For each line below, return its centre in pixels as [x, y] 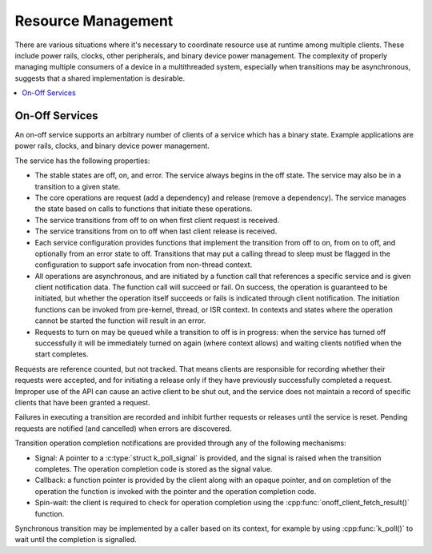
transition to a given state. [78, 186]
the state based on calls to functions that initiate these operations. [144, 209]
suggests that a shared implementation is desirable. [100, 78]
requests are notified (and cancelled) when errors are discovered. [123, 428]
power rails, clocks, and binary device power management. [112, 146]
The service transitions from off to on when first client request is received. [157, 220]
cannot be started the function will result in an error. [120, 321]
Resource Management [94, 21]
